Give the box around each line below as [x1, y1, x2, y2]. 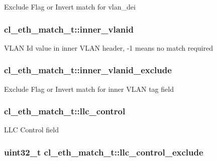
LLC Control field [4, 124, 59, 135]
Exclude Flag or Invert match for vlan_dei [4, 2, 136, 12]
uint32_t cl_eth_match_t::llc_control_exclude [4, 145, 203, 158]
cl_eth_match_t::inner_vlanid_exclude [4, 64, 172, 76]
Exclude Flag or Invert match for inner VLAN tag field [4, 83, 174, 94]
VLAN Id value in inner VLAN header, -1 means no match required [4, 42, 213, 53]
